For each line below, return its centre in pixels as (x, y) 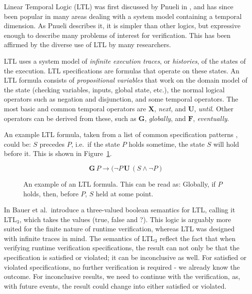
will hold (226, 144)
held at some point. (125, 193)
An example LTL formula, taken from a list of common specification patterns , (121, 134)
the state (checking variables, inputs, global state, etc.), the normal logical (114, 89)
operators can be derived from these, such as (70, 118)
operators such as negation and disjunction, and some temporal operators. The (121, 99)
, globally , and (165, 118)
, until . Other (214, 108)
